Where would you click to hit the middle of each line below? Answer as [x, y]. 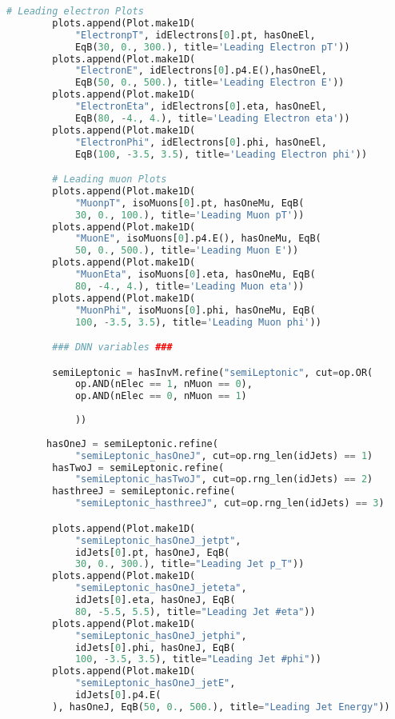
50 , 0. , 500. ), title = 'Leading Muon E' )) [187, 251]
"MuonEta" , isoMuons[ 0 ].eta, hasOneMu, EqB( [195, 275]
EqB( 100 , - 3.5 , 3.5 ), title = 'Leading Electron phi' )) [221, 154]
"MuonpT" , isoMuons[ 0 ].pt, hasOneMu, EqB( [190, 203]
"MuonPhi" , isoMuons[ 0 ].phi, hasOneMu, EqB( [195, 310]
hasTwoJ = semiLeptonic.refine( [138, 467]
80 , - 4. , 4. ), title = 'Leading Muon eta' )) [190, 286]
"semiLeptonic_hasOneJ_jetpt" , [158, 540]
